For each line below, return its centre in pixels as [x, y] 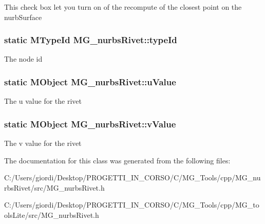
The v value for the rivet [43, 143]
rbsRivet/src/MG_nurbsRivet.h [54, 187]
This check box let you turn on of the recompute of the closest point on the [123, 7]
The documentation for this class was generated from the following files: [117, 160]
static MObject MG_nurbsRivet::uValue [90, 81]
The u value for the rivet [43, 101]
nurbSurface [23, 17]
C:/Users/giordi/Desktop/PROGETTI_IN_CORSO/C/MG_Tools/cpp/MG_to [132, 205]
